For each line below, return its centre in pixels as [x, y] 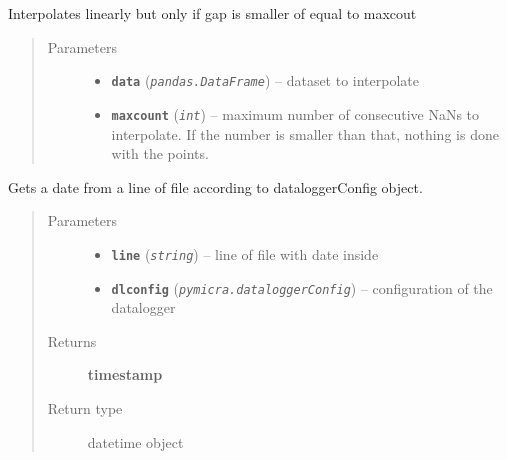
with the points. [160, 153]
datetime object [135, 441]
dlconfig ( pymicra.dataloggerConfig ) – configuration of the [302, 287]
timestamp [125, 374]
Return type [85, 407]
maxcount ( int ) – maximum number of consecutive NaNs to [295, 113]
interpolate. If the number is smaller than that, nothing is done [305, 133]
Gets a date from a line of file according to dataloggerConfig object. [215, 186]
